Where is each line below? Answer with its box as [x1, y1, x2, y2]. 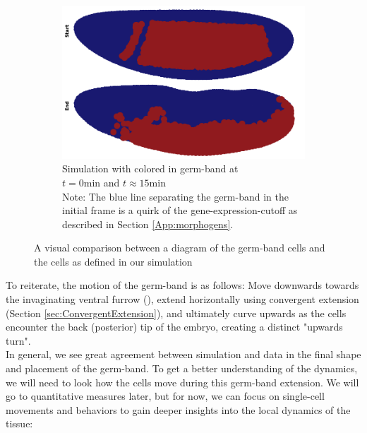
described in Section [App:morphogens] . [62, 216, 234, 231]
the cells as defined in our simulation [34, 254, 193, 268]
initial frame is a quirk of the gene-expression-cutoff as [62, 203, 298, 218]
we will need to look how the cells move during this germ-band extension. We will [6, 374, 359, 389]
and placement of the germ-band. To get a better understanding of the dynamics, [6, 361, 358, 376]
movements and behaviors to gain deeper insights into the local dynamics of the [6, 402, 351, 417]
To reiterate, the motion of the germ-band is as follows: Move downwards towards [6, 278, 359, 292]
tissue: [6, 416, 33, 431]
